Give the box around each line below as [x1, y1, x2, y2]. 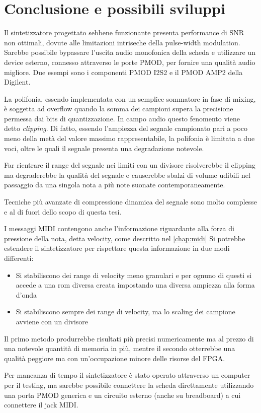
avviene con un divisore [16, 316, 89, 326]
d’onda [16, 289, 37, 300]
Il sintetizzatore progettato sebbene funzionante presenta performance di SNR [4, 27, 244, 38]
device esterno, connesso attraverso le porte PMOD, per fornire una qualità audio [4, 56, 255, 67]
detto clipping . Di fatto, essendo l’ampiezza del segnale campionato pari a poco [4, 123, 248, 133]
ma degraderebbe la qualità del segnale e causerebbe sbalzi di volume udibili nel [4, 169, 250, 180]
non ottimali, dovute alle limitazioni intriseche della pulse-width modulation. [4, 37, 240, 47]
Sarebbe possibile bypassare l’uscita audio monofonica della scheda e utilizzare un [4, 47, 255, 57]
